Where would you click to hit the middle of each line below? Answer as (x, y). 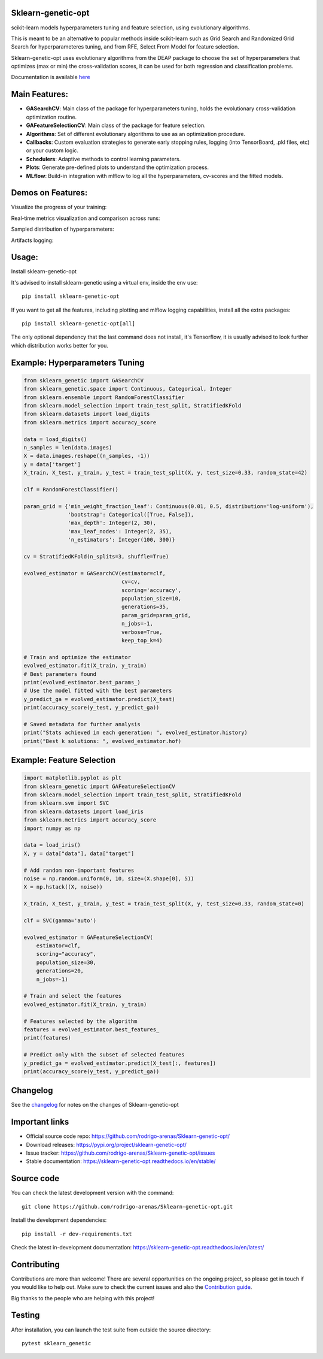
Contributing (35, 1264)
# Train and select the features (73, 996)
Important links (40, 1122)
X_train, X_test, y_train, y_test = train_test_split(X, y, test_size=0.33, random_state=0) (164, 904)
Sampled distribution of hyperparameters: (63, 229)
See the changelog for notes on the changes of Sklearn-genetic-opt (95, 1105)
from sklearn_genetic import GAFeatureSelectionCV (100, 786)
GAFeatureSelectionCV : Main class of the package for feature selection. (116, 125)
